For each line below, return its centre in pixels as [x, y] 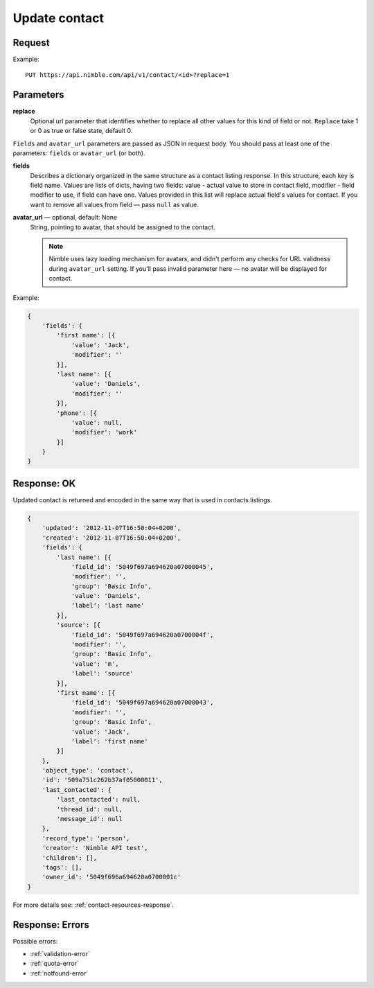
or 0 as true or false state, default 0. [81, 131]
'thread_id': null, [89, 809]
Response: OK [44, 483]
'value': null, [97, 422]
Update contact [58, 18]
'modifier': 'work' [104, 432]
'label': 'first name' [109, 741]
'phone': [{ [77, 413]
